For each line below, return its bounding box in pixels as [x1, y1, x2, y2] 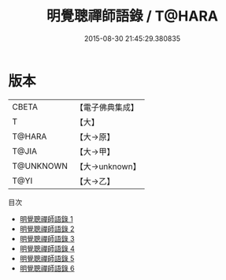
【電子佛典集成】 [75, 102, 139, 113]
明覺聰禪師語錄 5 [19, 253, 75, 263]
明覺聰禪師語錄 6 [19, 263, 75, 273]
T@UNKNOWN [12, 160, 69, 171]
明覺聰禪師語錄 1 [19, 214, 73, 223]
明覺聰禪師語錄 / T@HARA [46, 7, 219, 25]
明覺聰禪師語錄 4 [19, 244, 75, 253]
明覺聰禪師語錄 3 [19, 233, 75, 243]
